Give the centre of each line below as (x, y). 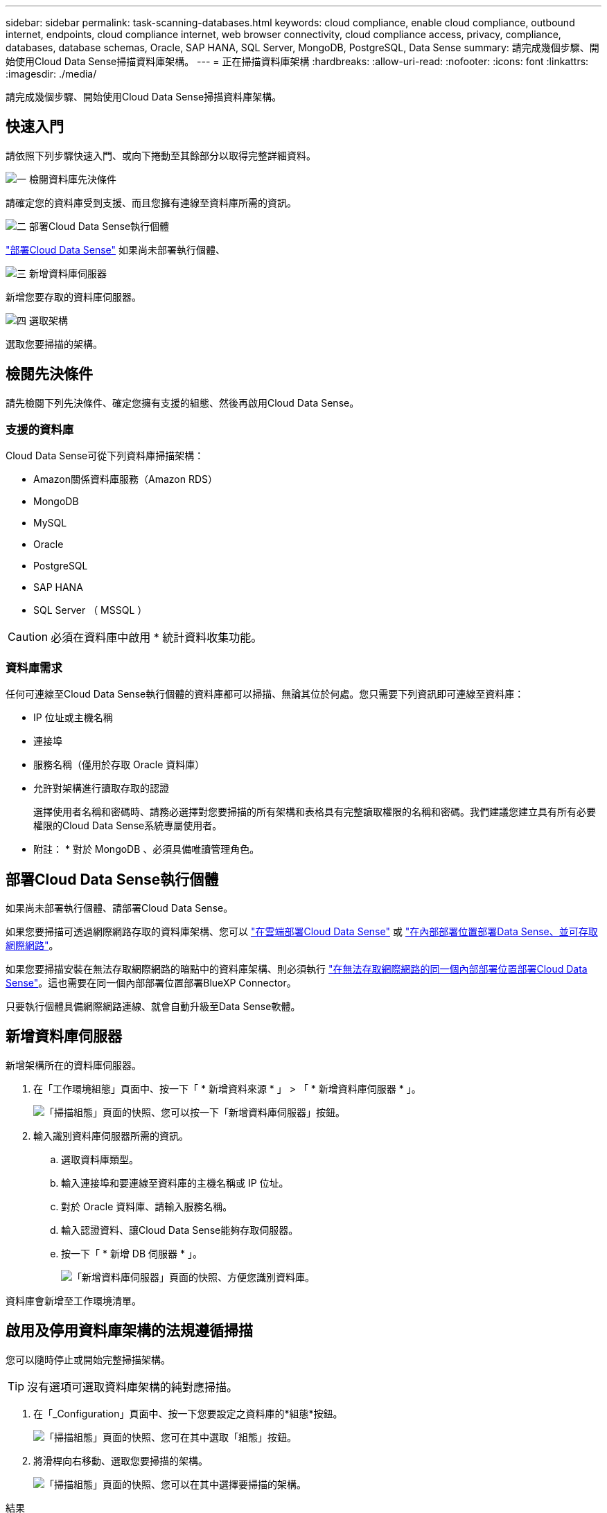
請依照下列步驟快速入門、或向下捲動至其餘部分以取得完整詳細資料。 (161, 155)
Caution (28, 637)
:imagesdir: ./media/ (51, 74)
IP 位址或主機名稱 (73, 718)
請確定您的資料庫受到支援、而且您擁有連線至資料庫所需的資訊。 (151, 202)
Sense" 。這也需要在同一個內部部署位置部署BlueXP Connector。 (151, 983)
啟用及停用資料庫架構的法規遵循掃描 (129, 1331)
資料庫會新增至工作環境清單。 (73, 1300)
